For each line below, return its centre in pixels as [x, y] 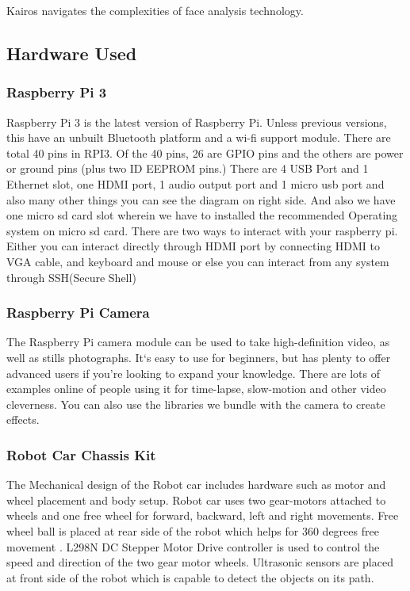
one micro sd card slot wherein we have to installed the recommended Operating [202, 215]
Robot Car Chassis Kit [81, 454]
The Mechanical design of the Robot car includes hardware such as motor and [196, 484]
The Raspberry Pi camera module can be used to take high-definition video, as [198, 342]
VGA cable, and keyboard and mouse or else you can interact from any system [198, 261]
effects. [23, 419]
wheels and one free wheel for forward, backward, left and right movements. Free [203, 515]
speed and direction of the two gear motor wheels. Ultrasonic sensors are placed [200, 562]
